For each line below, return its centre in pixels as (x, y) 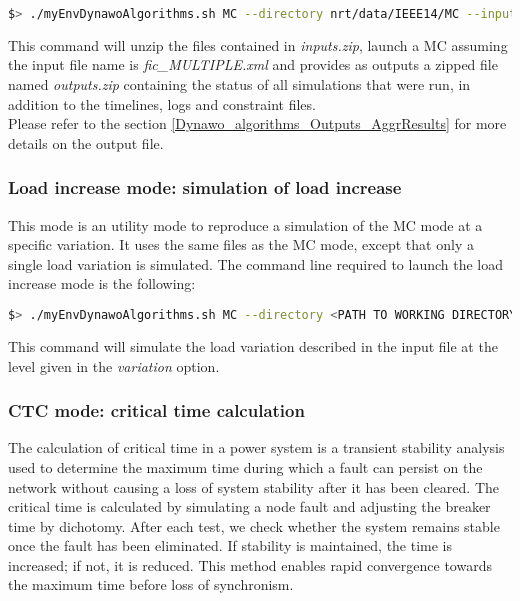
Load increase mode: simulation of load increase (205, 187)
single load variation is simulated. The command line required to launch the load (256, 263)
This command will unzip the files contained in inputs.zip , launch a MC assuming (258, 44)
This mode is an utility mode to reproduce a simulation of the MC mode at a (245, 224)
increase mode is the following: (102, 283)
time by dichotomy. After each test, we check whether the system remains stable (254, 525)
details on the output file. (86, 142)
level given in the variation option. (114, 365)
